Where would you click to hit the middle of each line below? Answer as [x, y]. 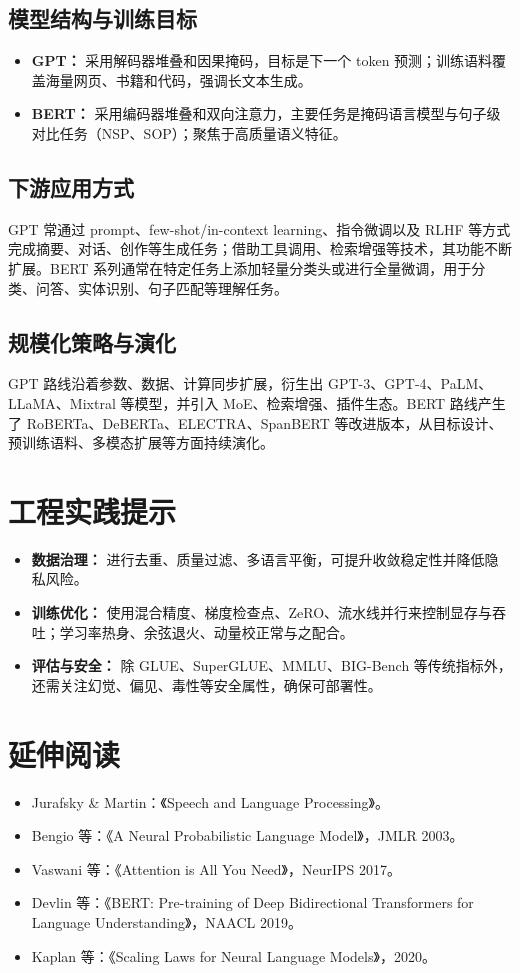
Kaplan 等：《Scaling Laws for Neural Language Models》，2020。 [233, 955]
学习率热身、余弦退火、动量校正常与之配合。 [206, 631]
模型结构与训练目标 [102, 18]
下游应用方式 [71, 186]
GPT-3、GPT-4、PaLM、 [410, 383]
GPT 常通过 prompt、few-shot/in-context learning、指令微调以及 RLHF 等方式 [259, 228]
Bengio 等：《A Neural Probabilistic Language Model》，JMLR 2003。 [247, 835]
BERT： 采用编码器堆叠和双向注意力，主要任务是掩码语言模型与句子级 [266, 113]
